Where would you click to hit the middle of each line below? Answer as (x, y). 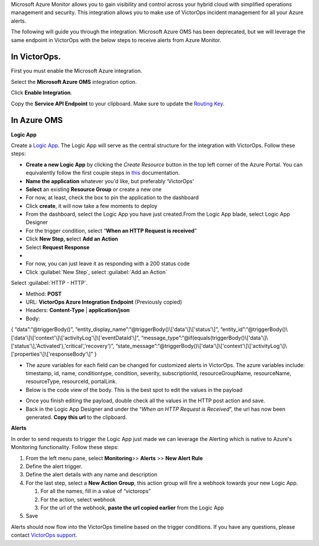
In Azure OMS (37, 120)
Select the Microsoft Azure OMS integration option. (74, 82)
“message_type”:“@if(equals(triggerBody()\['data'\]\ (204, 337)
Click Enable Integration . (41, 93)
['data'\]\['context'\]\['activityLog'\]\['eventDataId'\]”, (75, 337)
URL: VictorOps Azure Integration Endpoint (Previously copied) (104, 302)
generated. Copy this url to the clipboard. (76, 417)
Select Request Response (58, 247)
